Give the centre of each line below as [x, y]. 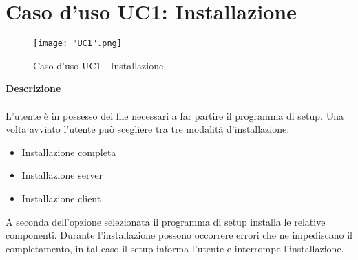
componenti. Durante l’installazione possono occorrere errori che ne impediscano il [179, 235]
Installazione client [61, 198]
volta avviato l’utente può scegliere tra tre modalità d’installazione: [148, 129]
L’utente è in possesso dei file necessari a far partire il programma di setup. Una [175, 115]
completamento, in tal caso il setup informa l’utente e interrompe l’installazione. [175, 248]
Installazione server [62, 175]
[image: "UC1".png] [77, 44]
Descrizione [33, 88]
